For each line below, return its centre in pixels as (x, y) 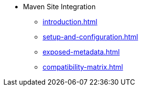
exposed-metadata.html (81, 52)
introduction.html (70, 22)
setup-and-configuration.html (90, 37)
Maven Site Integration (59, 7)
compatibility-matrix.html (83, 67)
